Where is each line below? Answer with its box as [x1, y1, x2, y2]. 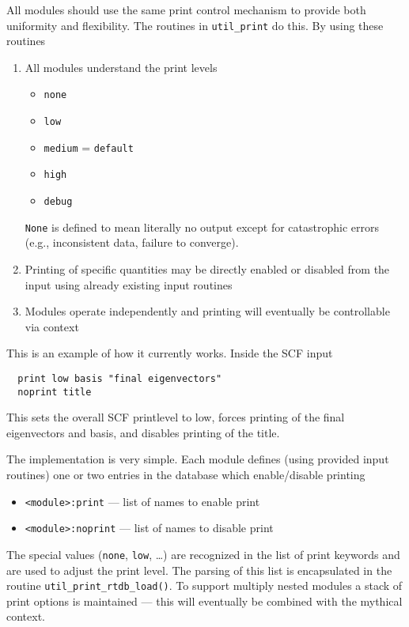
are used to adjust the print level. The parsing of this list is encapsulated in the [6, 561, 392, 578]
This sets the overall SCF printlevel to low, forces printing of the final [6, 409, 345, 425]
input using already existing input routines [25, 276, 233, 293]
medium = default [44, 138, 134, 155]
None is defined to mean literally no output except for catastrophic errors [25, 218, 379, 235]
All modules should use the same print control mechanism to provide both [6, 2, 366, 17]
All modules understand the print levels [25, 59, 218, 75]
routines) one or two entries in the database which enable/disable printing [6, 466, 365, 483]
